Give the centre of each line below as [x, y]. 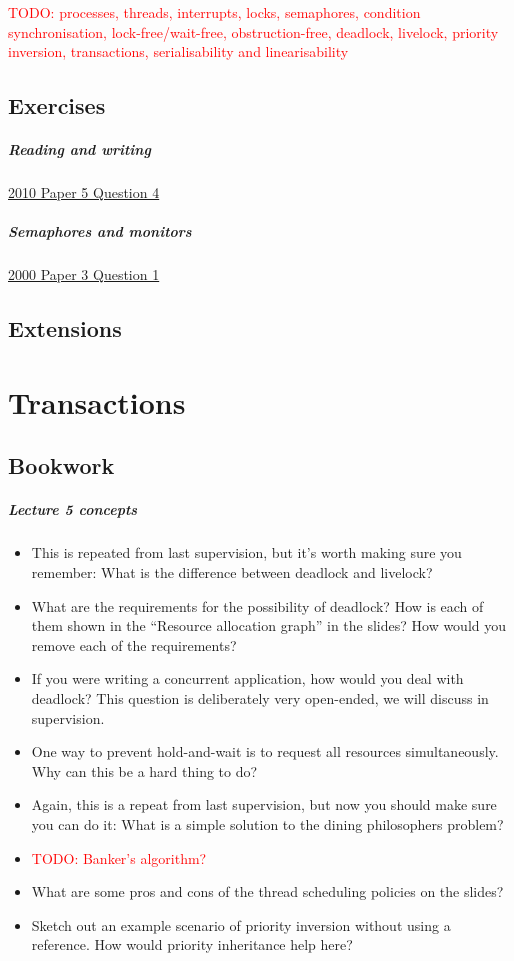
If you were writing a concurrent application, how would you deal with [247, 678]
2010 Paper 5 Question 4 [84, 192]
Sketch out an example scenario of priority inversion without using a [241, 924]
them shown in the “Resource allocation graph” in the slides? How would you [269, 625]
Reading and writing [79, 149]
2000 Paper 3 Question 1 [84, 274]
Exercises [57, 105]
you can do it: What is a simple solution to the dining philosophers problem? [267, 823]
